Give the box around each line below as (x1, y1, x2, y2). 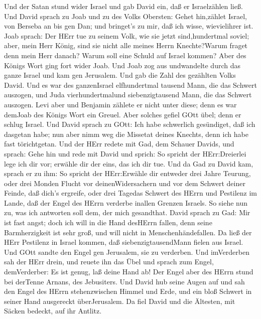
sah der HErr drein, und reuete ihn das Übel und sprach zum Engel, (4, 256, 214, 267)
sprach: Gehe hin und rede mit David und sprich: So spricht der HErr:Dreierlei (4, 148, 246, 158)
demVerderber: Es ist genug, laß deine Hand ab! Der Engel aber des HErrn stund (4, 266, 253, 277)
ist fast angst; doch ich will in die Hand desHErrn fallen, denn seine (4, 217, 212, 228)
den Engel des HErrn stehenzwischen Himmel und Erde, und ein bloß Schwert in (4, 286, 252, 296)
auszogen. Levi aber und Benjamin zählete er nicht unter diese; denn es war (4, 99, 237, 109)
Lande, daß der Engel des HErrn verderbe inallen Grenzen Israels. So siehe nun (4, 197, 248, 208)
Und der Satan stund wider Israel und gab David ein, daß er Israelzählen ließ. (4, 1, 243, 11)
